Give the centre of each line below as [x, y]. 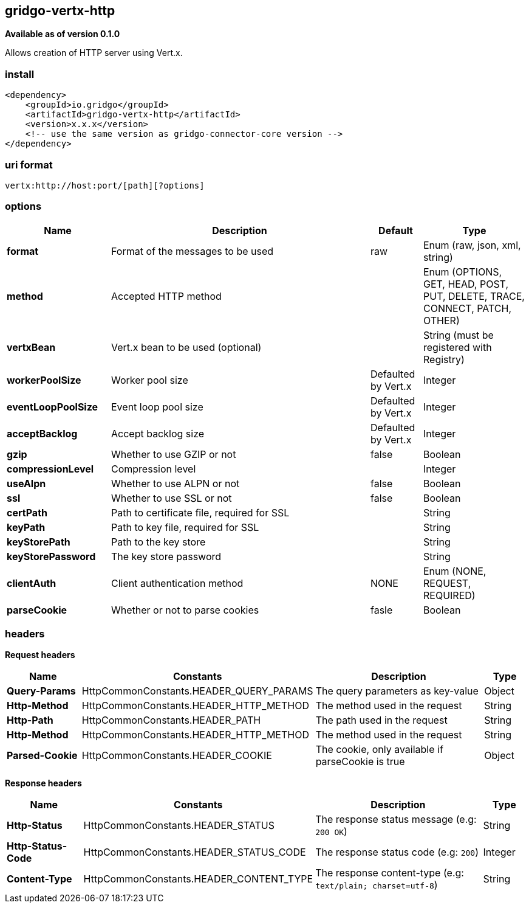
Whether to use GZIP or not [174, 454]
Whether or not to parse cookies [185, 610]
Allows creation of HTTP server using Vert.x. [94, 53]
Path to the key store [159, 542]
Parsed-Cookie [42, 756]
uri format [29, 165]
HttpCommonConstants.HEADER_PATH [171, 720]
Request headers [40, 655]
